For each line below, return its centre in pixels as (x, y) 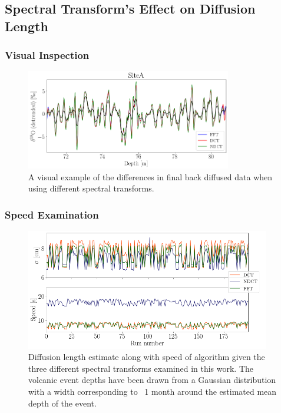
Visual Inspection (47, 55)
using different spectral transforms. (91, 188)
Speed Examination (52, 214)
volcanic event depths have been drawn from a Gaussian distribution (152, 380)
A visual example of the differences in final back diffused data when (151, 176)
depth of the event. (62, 403)
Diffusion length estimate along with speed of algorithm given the (147, 357)
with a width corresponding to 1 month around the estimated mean (153, 391)
